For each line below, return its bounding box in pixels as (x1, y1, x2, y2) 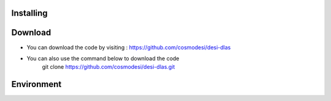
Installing (11, 8, 48, 18)
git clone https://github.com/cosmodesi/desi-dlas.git (42, 63, 175, 71)
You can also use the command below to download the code (26, 55, 180, 62)
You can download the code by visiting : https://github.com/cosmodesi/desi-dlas (26, 43, 231, 51)
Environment (11, 79, 62, 89)
